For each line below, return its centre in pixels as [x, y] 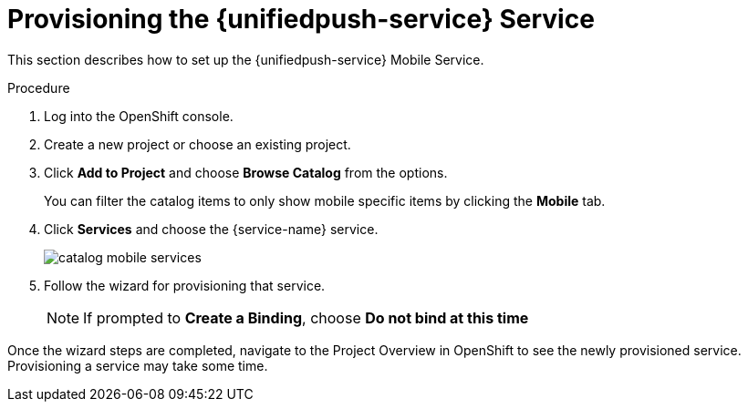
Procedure [39, 87]
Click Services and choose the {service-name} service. [211, 229]
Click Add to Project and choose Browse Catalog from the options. [246, 172]
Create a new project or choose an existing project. [197, 144]
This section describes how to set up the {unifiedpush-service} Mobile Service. [246, 59]
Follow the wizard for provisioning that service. [185, 285]
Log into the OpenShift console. [139, 116]
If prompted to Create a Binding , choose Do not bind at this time [306, 317]
